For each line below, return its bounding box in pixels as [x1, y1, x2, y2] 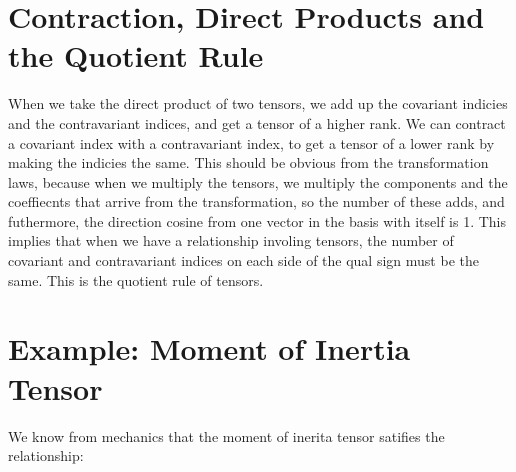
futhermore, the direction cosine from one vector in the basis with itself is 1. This [8, 210, 507, 231]
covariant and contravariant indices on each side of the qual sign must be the [8, 250, 479, 271]
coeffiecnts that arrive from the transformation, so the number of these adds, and [8, 191, 505, 212]
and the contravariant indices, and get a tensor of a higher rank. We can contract [8, 112, 506, 133]
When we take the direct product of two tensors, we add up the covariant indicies [8, 93, 508, 114]
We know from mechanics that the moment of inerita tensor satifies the [8, 425, 445, 446]
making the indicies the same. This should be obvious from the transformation [8, 152, 489, 173]
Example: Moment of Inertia [8, 328, 411, 369]
